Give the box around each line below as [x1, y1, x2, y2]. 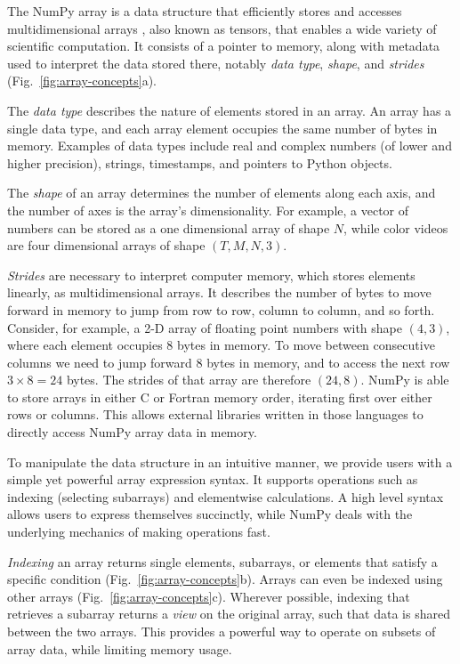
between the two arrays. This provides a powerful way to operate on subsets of [7, 622, 436, 640]
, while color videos [343, 218, 448, 237]
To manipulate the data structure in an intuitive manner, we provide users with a [7, 452, 453, 471]
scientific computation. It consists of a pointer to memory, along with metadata [7, 36, 440, 55]
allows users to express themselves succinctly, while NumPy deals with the [7, 505, 413, 523]
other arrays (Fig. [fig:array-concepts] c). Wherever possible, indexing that [7, 587, 410, 605]
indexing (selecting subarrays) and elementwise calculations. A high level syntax [7, 487, 444, 506]
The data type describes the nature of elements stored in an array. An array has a [7, 101, 452, 119]
